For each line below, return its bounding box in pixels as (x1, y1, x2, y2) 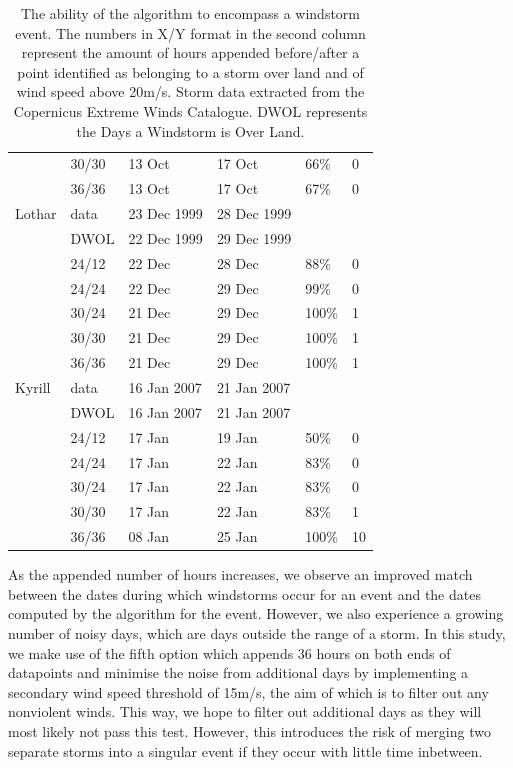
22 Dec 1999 (128, 227, 203, 248)
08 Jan (128, 526, 170, 547)
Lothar (15, 203, 57, 224)
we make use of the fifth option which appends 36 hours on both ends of (8, 642, 451, 663)
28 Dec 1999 (216, 203, 292, 224)
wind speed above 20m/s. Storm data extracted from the (16, 81, 365, 102)
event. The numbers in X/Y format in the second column (15, 22, 366, 43)
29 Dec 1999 (216, 227, 292, 248)
